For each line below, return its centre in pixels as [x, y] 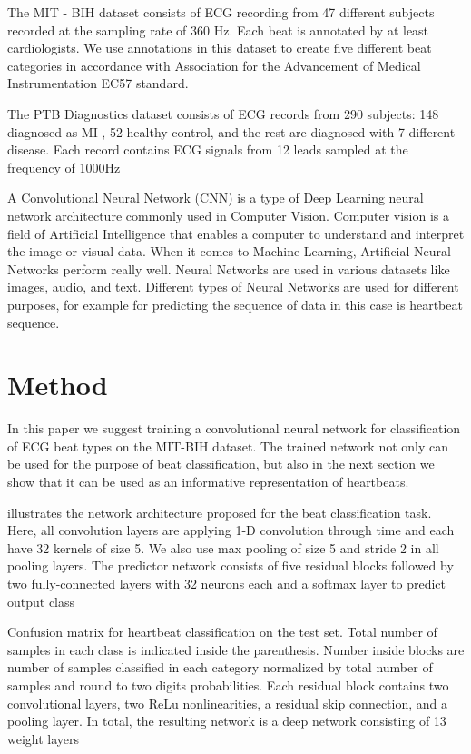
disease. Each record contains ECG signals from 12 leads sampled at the [208, 149]
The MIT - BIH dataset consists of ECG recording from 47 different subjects [221, 12]
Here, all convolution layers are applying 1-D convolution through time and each [231, 530]
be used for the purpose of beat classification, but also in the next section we [221, 464]
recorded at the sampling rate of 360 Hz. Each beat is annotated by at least [218, 30]
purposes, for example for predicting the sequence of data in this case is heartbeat [235, 304]
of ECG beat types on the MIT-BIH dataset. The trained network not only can [228, 446]
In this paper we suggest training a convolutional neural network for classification [234, 428]
